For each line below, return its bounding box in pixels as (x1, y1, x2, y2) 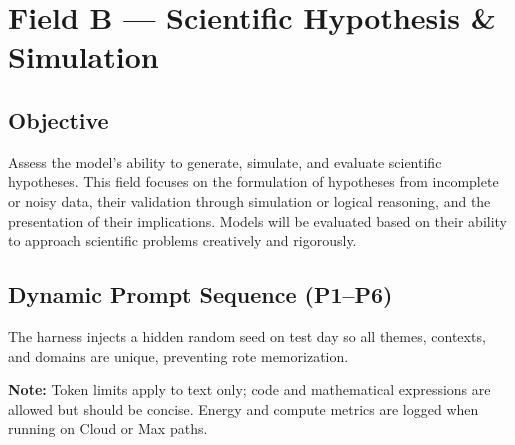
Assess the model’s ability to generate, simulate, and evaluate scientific (8, 151, 442, 172)
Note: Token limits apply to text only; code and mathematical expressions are (8, 379, 491, 400)
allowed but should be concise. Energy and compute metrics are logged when (8, 398, 479, 419)
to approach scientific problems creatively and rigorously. (8, 230, 357, 251)
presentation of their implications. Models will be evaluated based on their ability (8, 210, 508, 231)
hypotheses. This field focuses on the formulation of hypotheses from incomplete (8, 171, 499, 192)
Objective (8, 104, 109, 135)
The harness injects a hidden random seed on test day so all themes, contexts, (8, 325, 486, 346)
